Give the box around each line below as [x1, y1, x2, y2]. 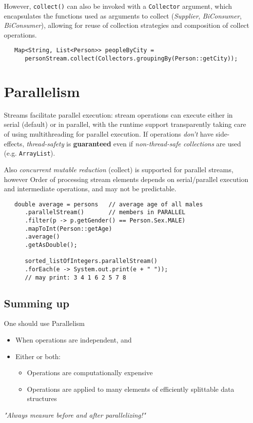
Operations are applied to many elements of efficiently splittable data [27, 383, 234, 394]
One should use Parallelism [4, 318, 85, 328]
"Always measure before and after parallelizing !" [4, 410, 146, 420]
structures [27, 393, 57, 403]
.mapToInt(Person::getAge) [24, 225, 112, 232]
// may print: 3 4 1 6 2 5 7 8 [24, 274, 126, 281]
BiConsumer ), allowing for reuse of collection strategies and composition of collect [4, 20, 250, 30]
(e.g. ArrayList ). [4, 148, 55, 158]
